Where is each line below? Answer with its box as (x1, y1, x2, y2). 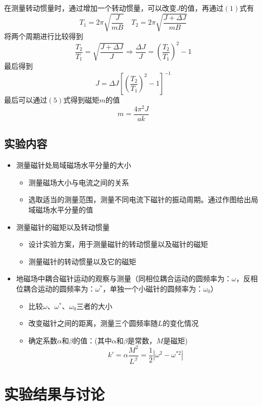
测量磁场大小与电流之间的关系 (28, 177, 129, 187)
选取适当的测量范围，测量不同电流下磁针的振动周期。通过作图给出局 (28, 194, 258, 205)
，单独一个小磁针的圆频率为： (103, 283, 204, 294)
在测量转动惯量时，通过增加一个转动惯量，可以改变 (4, 3, 176, 13)
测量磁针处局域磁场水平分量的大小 (16, 160, 131, 170)
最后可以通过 (4, 94, 47, 105)
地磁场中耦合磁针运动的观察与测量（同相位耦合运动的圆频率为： (16, 273, 232, 284)
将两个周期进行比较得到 (4, 31, 83, 42)
